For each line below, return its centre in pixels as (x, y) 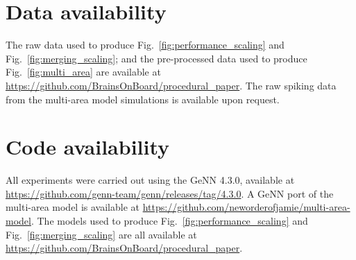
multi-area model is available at (73, 207)
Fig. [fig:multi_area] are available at (83, 72)
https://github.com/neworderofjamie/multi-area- (246, 207)
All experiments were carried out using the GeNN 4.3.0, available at (150, 180)
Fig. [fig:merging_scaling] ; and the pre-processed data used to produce (156, 58)
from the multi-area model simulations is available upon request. (143, 99)
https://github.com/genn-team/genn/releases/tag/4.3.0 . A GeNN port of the (170, 193)
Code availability (88, 147)
